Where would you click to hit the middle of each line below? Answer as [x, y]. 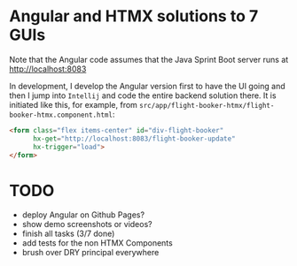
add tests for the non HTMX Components [97, 243]
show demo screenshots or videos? [87, 224]
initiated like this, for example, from [73, 104]
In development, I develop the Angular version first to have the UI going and [147, 86]
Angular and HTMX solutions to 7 [134, 16]
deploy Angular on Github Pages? [83, 215]
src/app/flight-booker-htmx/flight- [207, 105]
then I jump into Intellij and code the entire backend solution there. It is [143, 95]
